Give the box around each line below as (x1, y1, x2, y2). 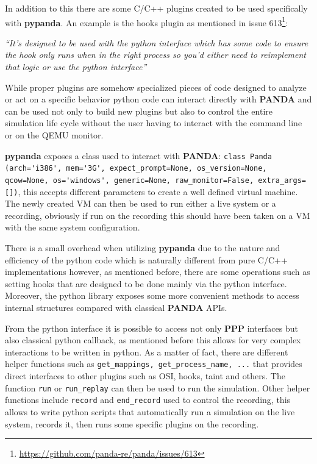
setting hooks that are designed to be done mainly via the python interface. (5, 277, 287, 290)
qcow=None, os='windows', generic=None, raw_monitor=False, (5, 176, 254, 185)
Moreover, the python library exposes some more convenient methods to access (5, 289, 299, 302)
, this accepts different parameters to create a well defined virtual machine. (18, 185, 298, 198)
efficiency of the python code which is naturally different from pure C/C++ (5, 253, 288, 266)
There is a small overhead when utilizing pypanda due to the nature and (5, 241, 280, 254)
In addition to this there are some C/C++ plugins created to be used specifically (5, 2, 308, 14)
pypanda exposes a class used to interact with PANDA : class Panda (5, 149, 272, 162)
